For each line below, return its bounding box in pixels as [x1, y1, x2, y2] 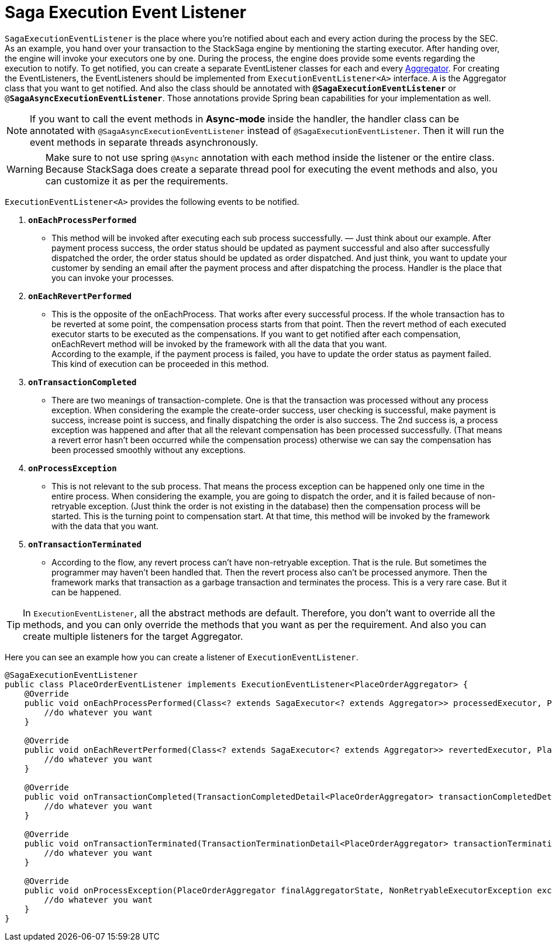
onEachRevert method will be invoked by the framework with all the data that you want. [51, 338, 387, 349]
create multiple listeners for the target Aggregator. [23, 630, 243, 642]
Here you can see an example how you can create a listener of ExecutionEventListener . [5, 652, 358, 662]
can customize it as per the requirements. [45, 174, 229, 187]
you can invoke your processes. [51, 272, 174, 283]
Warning [6, 163, 43, 175]
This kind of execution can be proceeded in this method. [51, 358, 269, 369]
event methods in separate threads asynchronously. [30, 136, 258, 148]
